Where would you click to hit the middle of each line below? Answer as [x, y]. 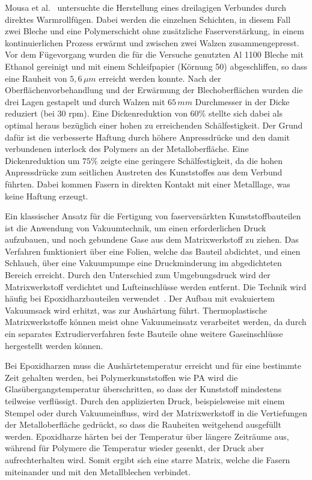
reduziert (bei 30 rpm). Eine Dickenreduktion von [96, 113]
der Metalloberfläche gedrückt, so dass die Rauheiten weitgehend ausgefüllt [143, 424]
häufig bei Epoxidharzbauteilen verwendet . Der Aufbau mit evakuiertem [140, 298]
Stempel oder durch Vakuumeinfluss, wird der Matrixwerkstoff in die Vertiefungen [156, 412]
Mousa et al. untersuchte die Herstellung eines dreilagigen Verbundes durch [146, 7]
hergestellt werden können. [54, 345]
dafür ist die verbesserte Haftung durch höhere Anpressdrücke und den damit [147, 137]
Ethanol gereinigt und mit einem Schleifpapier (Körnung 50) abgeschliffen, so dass [156, 66]
